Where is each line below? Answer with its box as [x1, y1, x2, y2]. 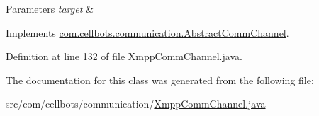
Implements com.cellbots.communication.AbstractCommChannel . [6, 25, 289, 40]
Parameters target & [6, 1, 94, 16]
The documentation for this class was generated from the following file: [6, 72, 314, 87]
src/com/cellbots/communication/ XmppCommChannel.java [6, 96, 266, 111]
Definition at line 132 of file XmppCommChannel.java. [6, 49, 242, 64]
